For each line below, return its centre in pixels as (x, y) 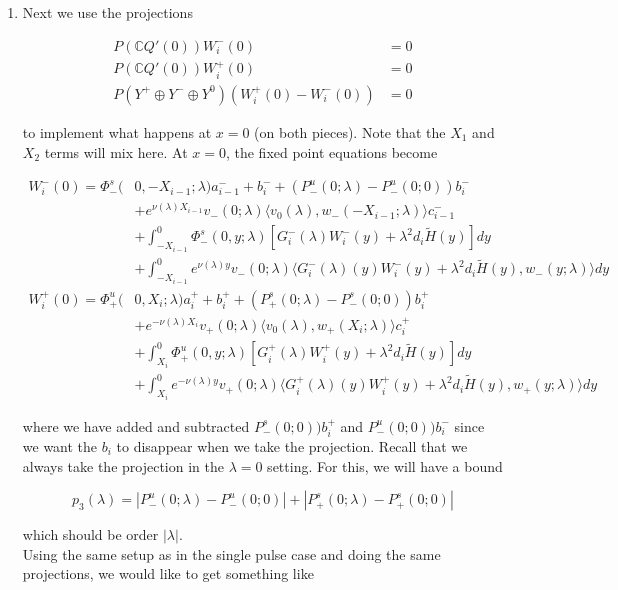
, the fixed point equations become (331, 151)
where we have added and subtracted (136, 425)
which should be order (90, 534)
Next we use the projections (107, 12)
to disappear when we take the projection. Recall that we (292, 446)
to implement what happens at (117, 131)
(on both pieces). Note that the (350, 131)
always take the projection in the (123, 465)
